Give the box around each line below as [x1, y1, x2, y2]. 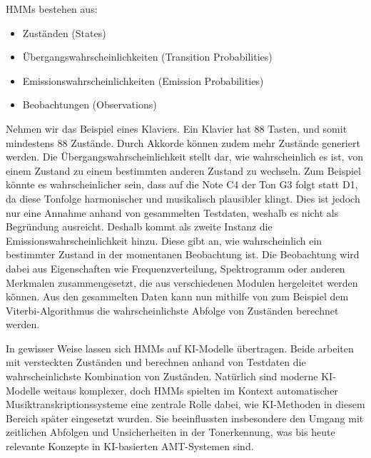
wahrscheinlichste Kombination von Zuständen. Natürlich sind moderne [6, 369, 318, 384]
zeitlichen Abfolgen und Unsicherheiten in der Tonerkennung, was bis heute [6, 424, 335, 439]
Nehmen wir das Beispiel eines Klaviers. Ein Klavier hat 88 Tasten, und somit [6, 121, 347, 136]
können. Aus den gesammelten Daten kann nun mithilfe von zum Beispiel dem [6, 289, 349, 304]
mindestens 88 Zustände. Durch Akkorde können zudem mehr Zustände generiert [6, 135, 360, 150]
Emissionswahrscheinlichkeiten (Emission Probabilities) [22, 73, 264, 88]
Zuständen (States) [22, 25, 106, 40]
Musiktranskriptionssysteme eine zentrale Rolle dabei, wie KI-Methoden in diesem [6, 397, 365, 412]
